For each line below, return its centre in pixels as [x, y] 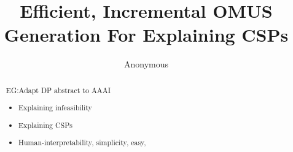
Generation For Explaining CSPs [146, 35]
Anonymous [146, 64]
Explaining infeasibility [55, 108]
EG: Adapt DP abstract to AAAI [58, 90]
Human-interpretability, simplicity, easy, [82, 142]
